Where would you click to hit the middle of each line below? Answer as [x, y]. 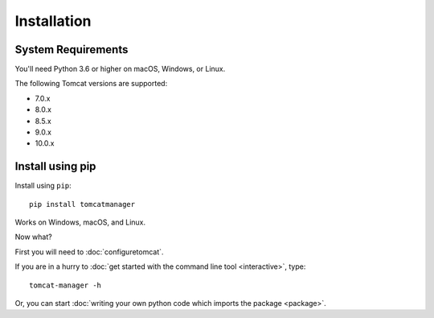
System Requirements [72, 50]
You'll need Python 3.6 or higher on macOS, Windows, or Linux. [120, 69]
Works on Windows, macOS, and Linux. [80, 222]
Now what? [33, 237]
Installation [53, 21]
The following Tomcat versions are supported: [91, 84]
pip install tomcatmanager [82, 204]
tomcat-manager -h [66, 285]
